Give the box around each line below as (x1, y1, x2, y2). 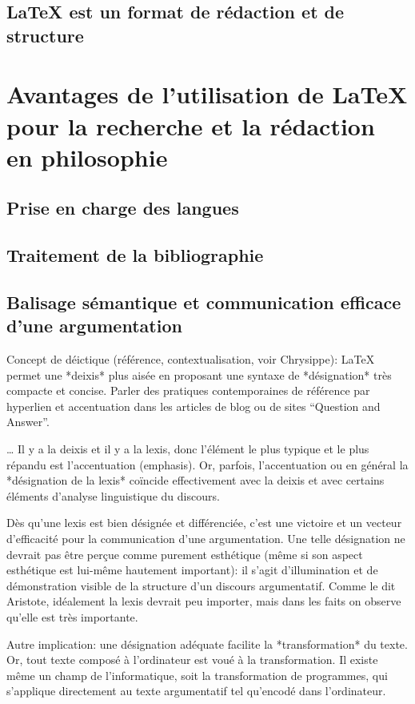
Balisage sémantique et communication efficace (6, 289, 401, 314)
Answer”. (6, 413, 50, 430)
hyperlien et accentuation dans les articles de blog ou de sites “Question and (6, 397, 381, 414)
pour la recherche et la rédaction (6, 109, 375, 142)
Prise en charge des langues (6, 195, 239, 220)
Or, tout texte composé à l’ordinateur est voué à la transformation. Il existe (6, 651, 378, 668)
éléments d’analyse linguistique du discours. (6, 487, 220, 504)
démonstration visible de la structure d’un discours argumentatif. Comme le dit (6, 577, 396, 593)
